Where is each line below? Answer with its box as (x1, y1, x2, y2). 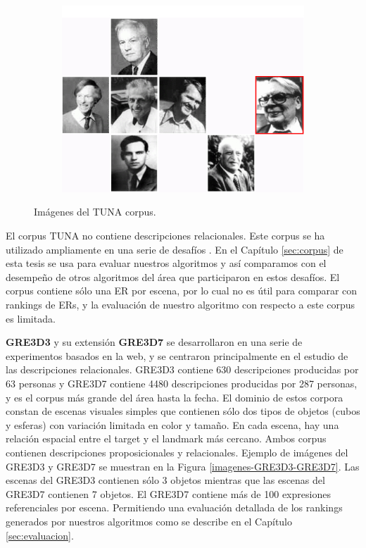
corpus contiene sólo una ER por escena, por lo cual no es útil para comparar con (6, 283, 358, 298)
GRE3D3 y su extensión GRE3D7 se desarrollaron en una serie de (6, 335, 303, 349)
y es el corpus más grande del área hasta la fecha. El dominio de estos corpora (6, 390, 343, 404)
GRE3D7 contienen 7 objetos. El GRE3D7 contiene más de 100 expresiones (6, 486, 331, 501)
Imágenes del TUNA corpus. (34, 204, 156, 219)
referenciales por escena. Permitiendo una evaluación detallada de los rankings (6, 500, 343, 515)
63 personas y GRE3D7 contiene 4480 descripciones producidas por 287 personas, (6, 376, 358, 390)
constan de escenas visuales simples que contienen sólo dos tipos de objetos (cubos (6, 404, 360, 418)
